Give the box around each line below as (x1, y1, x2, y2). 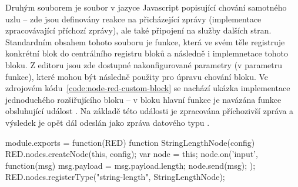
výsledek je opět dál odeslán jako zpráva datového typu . (5, 116, 210, 128)
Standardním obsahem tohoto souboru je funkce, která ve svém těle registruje (5, 35, 285, 48)
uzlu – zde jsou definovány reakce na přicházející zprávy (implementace (5, 12, 262, 25)
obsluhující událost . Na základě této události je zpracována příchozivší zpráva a (5, 105, 294, 117)
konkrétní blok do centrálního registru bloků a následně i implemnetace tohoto (5, 47, 289, 59)
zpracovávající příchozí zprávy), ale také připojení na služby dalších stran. (5, 24, 272, 36)
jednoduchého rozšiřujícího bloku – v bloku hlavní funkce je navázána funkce (5, 93, 282, 105)
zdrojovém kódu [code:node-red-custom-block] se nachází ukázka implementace (5, 82, 290, 94)
